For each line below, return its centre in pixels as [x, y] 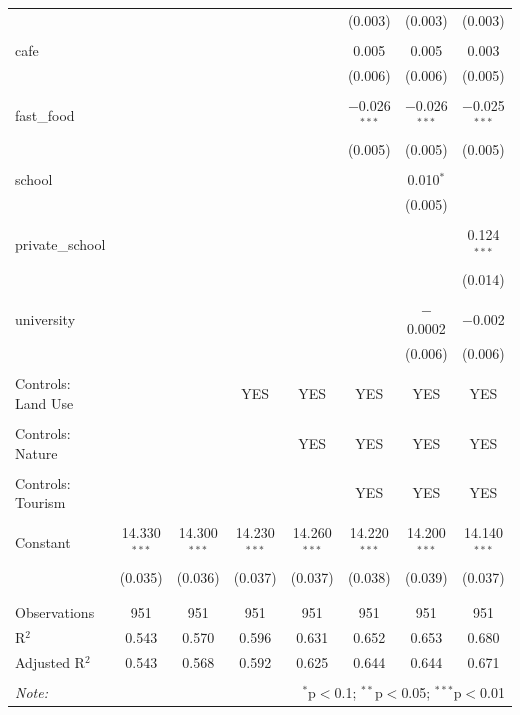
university [45, 318]
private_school [60, 244]
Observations [55, 612]
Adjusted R [50, 661]
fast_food [45, 114]
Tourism [40, 502]
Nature [36, 452]
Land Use [44, 402]
